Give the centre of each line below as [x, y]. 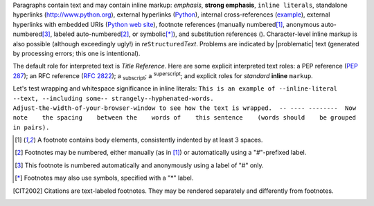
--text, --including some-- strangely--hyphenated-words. [113, 98]
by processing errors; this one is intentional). [77, 53]
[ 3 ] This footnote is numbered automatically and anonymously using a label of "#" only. [139, 165]
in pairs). [31, 127]
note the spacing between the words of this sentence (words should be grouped [185, 118]
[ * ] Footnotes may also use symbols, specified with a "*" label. [104, 178]
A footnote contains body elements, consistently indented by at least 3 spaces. [150, 140]
